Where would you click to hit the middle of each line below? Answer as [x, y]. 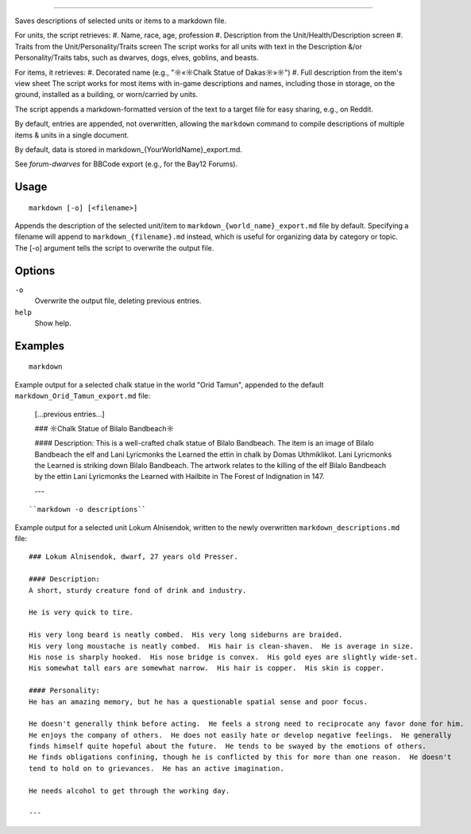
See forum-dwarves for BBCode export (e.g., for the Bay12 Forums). [126, 164]
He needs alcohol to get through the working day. [129, 791]
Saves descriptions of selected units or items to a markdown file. [120, 21]
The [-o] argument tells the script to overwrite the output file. [114, 247]
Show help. [53, 323]
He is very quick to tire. [81, 612]
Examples [40, 346]
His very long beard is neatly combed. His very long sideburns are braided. [186, 635]
